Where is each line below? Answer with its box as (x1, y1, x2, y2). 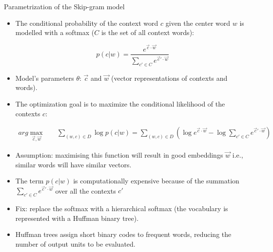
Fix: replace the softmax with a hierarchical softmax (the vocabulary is (15, 203, 228, 214)
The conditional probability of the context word (15, 18, 158, 28)
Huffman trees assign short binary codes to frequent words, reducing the (15, 229, 232, 239)
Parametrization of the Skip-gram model (4, 1, 125, 11)
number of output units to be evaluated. (15, 238, 136, 249)
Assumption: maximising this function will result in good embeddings (15, 149, 223, 160)
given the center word (165, 18, 231, 28)
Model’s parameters (15, 72, 74, 83)
